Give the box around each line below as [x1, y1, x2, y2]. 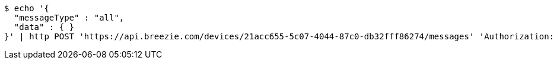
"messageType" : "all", [14, 13, 125, 22]
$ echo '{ [4, 4, 49, 13]
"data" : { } [14, 22, 75, 32]
